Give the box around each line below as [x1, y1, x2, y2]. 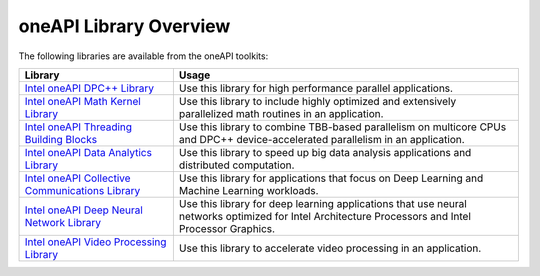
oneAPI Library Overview [18, 15, 231, 37]
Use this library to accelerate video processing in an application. [178, 241, 482, 255]
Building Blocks [24, 132, 98, 146]
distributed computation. [178, 158, 295, 172]
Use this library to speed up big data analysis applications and [178, 145, 472, 159]
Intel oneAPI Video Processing [24, 235, 167, 249]
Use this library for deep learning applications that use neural [178, 196, 467, 210]
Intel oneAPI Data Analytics [24, 145, 152, 159]
